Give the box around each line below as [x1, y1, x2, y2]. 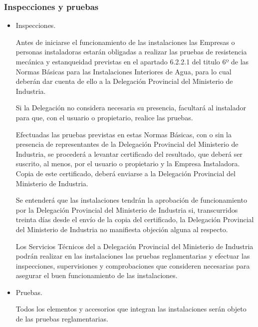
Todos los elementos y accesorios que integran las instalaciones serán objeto [15, 304, 247, 314]
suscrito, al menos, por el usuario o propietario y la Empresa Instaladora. [15, 158, 240, 169]
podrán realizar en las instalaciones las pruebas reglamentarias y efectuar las [15, 251, 250, 261]
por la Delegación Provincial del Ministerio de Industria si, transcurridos [15, 204, 238, 215]
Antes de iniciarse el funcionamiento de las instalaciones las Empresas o [15, 36, 235, 47]
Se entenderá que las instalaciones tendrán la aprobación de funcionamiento [15, 195, 247, 205]
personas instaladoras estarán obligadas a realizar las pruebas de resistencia [15, 46, 247, 57]
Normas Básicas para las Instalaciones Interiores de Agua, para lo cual [15, 66, 232, 76]
